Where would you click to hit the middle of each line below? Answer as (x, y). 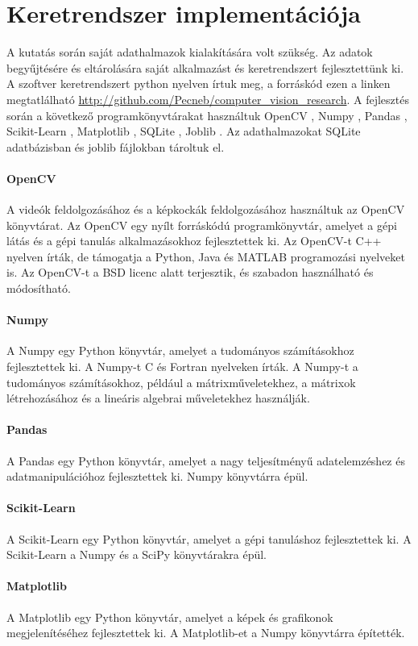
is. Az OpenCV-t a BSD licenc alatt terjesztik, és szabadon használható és (190, 272)
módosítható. (39, 288)
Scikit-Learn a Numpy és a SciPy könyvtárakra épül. (137, 554)
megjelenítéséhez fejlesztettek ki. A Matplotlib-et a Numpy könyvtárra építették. (206, 633)
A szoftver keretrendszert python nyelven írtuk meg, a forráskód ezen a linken (199, 83)
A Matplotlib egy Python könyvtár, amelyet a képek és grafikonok (170, 617)
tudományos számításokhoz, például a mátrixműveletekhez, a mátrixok (181, 382)
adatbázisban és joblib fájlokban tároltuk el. (116, 146)
